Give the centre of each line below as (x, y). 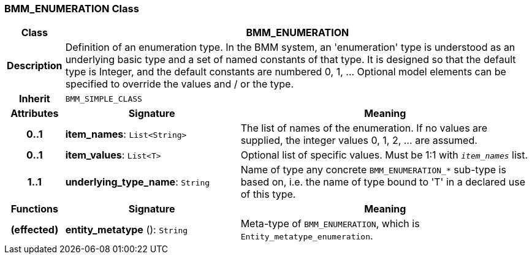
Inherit (34, 99)
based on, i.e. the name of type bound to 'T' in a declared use (383, 182)
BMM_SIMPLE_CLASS (104, 99)
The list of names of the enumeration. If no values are (364, 128)
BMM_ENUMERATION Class (72, 9)
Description (35, 66)
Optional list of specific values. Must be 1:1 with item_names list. (384, 155)
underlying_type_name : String (138, 182)
